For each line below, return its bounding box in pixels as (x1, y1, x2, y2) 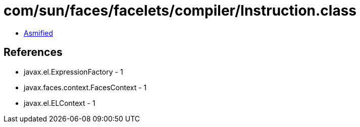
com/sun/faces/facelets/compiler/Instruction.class (4, 2, 357, 19)
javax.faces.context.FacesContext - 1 (24, 83, 147, 92)
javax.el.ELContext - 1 (24, 98, 95, 107)
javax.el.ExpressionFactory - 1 (24, 67, 123, 76)
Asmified (24, 28, 54, 37)
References (4, 46, 63, 59)
